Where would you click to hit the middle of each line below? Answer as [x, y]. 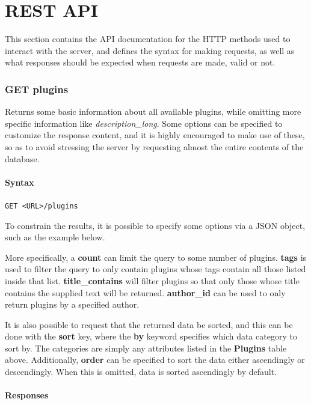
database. [22, 158]
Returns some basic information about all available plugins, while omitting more [153, 111]
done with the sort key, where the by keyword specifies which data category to [151, 336]
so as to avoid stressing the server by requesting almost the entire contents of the [154, 146]
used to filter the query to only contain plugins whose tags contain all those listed [155, 269]
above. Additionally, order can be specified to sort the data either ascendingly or [155, 360]
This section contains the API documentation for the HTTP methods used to [148, 39]
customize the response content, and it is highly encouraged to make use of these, [155, 135]
